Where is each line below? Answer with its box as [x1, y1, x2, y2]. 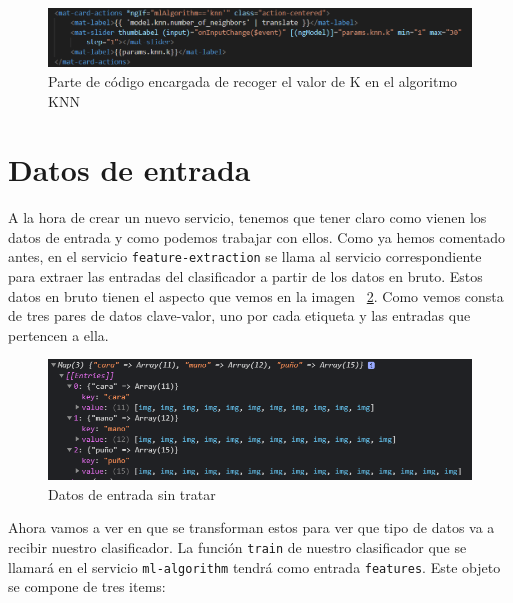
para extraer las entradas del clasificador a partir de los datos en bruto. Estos [8, 266, 483, 287]
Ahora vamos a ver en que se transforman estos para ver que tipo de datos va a [8, 517, 495, 538]
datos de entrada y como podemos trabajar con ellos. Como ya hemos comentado [8, 226, 505, 247]
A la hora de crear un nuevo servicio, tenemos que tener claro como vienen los [8, 207, 487, 228]
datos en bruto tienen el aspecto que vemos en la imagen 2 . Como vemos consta [8, 285, 504, 306]
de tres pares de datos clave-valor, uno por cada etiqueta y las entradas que [8, 305, 471, 326]
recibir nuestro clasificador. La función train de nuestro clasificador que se [8, 536, 467, 557]
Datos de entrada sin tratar [48, 483, 216, 504]
